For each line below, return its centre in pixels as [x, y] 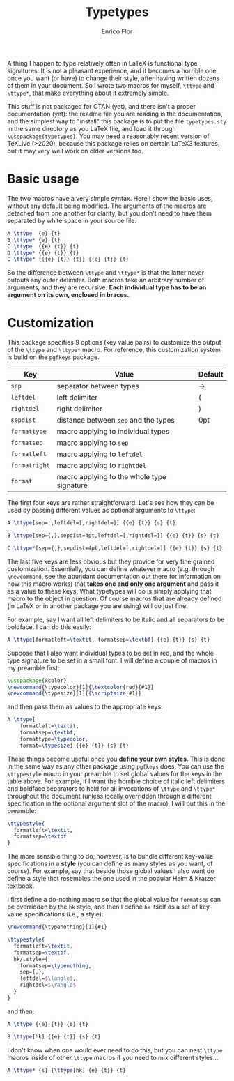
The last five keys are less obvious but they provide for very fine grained [111, 561]
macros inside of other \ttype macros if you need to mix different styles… [113, 1057]
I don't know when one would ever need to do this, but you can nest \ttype [115, 1050]
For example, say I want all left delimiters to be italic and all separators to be [116, 619]
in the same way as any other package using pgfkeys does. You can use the [116, 766]
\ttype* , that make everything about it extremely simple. [88, 93]
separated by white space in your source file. [72, 220]
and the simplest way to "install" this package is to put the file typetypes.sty [117, 121]
